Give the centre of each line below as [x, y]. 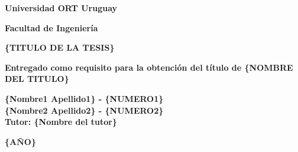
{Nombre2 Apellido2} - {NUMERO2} [84, 110]
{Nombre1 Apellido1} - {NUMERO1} [84, 98]
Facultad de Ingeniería [51, 27]
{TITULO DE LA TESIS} [60, 47]
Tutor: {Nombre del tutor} [61, 122]
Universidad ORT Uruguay [61, 8]
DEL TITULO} [37, 79]
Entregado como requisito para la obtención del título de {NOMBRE [149, 67]
